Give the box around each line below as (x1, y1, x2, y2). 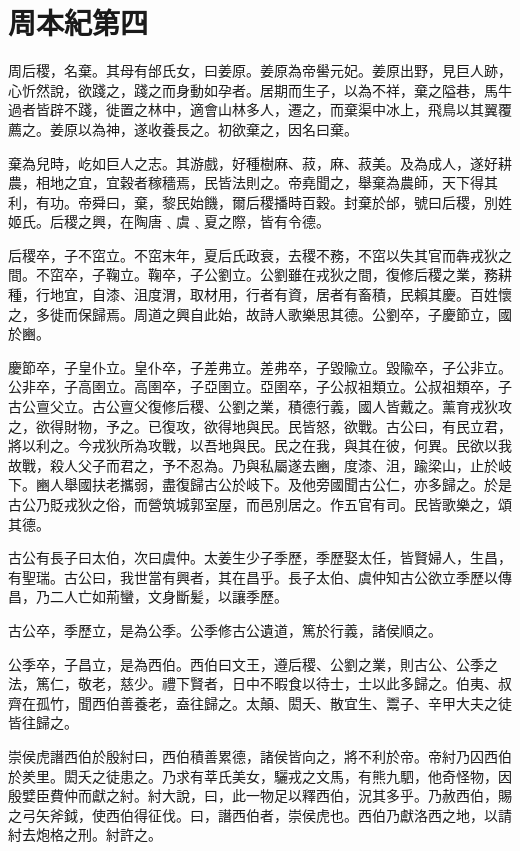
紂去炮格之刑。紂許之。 (8, 824, 162, 845)
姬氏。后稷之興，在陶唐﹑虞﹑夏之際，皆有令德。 (8, 211, 330, 232)
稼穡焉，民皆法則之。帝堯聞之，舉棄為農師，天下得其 (147, 172, 498, 193)
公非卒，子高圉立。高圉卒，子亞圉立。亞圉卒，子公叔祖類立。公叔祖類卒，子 (8, 376, 512, 397)
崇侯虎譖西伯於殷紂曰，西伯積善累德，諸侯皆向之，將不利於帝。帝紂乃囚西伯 (8, 745, 512, 766)
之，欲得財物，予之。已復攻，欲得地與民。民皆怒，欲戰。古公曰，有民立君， (8, 415, 512, 436)
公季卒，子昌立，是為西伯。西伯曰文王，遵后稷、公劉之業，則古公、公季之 (8, 653, 498, 674)
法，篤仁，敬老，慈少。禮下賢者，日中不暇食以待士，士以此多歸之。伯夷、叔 (8, 673, 512, 694)
